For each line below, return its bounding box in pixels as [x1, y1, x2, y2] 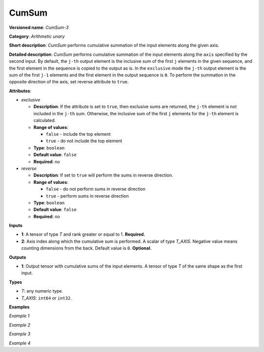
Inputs [9, 223, 23, 228]
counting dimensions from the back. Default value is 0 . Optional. [21, 245, 152, 251]
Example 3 [9, 331, 31, 337]
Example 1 [9, 313, 30, 319]
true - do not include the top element [45, 138, 122, 144]
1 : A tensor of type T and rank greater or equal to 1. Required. [21, 231, 145, 237]
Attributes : [9, 88, 32, 94]
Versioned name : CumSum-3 [9, 25, 69, 30]
